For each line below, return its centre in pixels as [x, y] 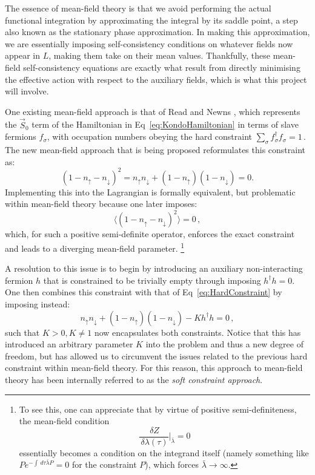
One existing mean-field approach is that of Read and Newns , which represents [153, 111]
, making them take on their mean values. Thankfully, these [159, 55]
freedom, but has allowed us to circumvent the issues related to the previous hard [156, 355]
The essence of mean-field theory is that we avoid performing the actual [138, 8]
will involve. [27, 91]
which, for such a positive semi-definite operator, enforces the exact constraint [150, 234]
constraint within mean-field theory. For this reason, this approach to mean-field [154, 368]
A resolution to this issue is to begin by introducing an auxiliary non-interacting [154, 268]
